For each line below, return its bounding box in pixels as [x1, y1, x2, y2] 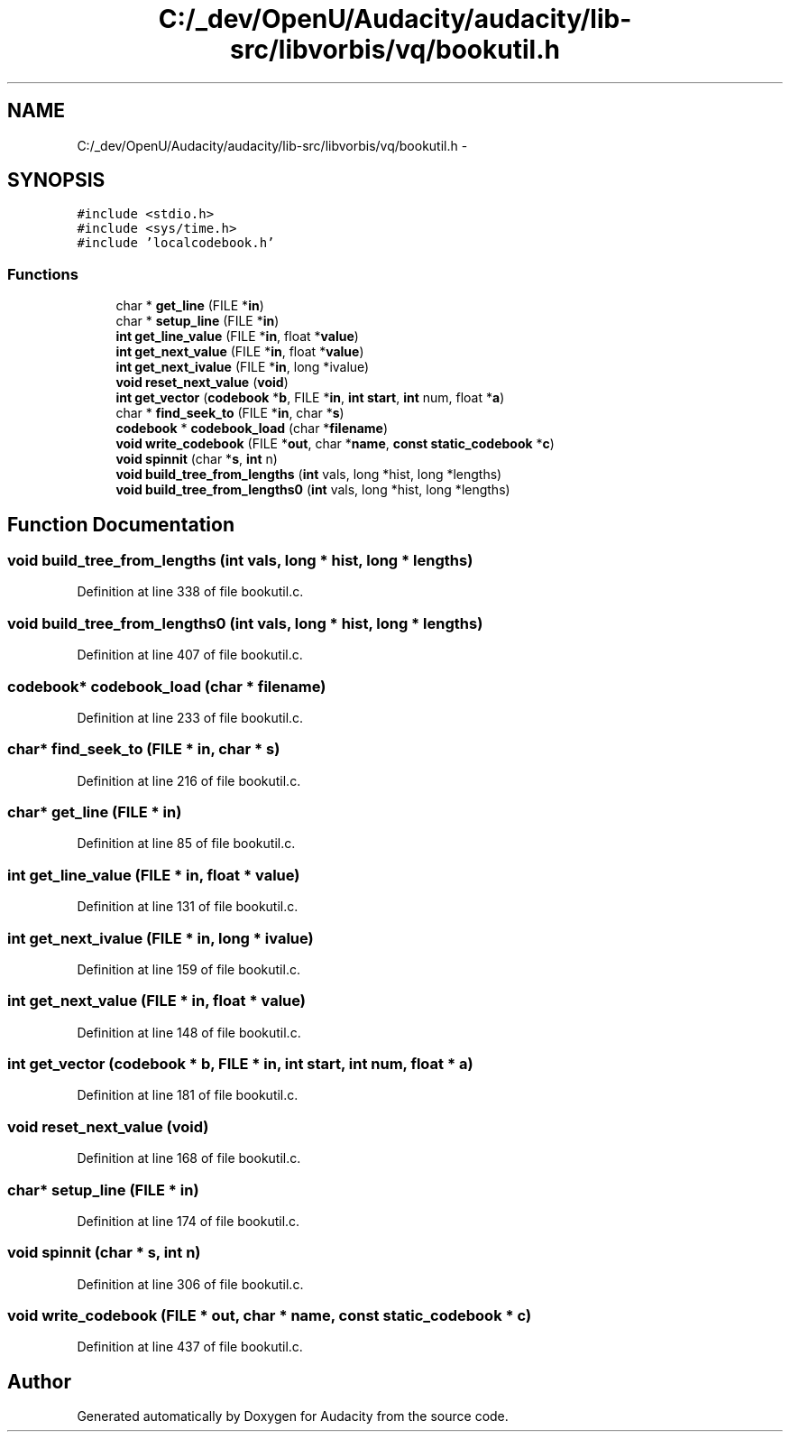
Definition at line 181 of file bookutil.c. [77, 1087, 299, 1103]
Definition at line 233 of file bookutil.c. [77, 709, 304, 725]
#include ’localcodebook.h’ [77, 235, 275, 251]
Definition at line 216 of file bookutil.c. [77, 772, 301, 789]
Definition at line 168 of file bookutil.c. [77, 1150, 301, 1167]
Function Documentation [7, 512, 234, 536]
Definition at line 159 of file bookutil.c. [77, 961, 300, 977]
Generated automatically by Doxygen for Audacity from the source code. [77, 1408, 509, 1425]
